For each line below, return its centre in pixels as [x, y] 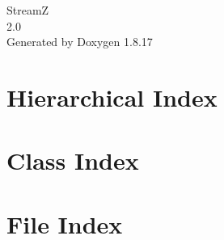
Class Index [73, 160]
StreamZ [28, 10]
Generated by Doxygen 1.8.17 [80, 42]
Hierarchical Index [112, 97]
